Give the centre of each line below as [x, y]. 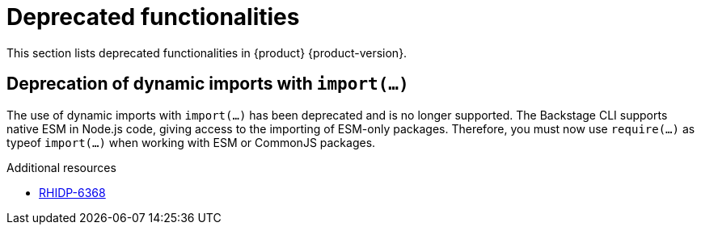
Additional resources [61, 167]
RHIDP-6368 [72, 192]
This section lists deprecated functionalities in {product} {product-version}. [207, 52]
